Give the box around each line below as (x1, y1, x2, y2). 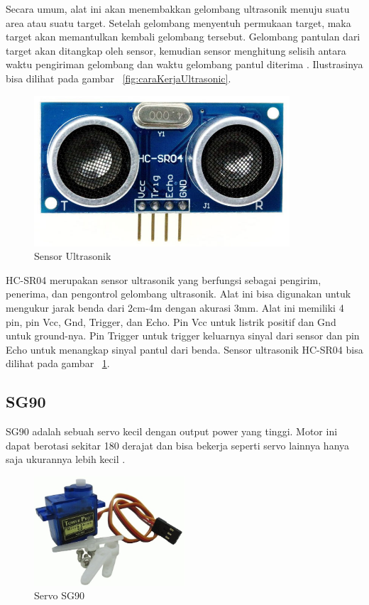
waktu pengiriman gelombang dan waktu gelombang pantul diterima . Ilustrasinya (6, 57, 363, 72)
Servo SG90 (34, 588, 84, 603)
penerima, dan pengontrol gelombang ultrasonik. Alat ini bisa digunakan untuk (6, 286, 351, 301)
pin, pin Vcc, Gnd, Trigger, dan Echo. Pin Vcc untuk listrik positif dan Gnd (6, 314, 336, 329)
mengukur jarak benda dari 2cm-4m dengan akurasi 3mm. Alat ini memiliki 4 (6, 300, 344, 315)
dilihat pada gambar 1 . (6, 356, 110, 371)
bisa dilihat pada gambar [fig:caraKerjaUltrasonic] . (6, 70, 231, 85)
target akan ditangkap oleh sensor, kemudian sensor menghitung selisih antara (6, 43, 346, 58)
